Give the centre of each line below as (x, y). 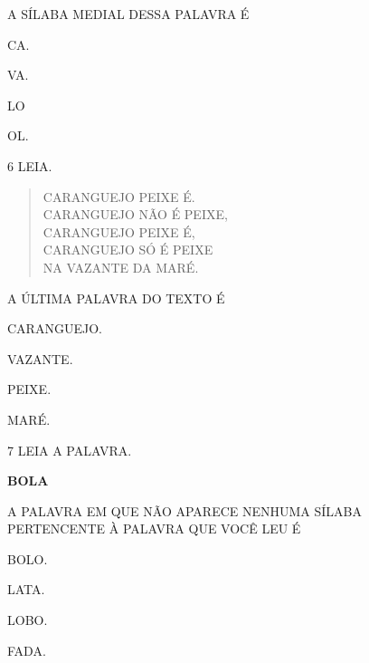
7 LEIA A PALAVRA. (70, 450)
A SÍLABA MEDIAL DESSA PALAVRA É (128, 14)
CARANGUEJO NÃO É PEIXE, (135, 214)
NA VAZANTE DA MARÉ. (121, 267)
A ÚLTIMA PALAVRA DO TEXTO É (116, 298)
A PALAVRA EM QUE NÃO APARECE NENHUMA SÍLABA (185, 510)
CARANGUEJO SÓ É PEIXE (128, 250)
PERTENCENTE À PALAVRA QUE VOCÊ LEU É (154, 528)
